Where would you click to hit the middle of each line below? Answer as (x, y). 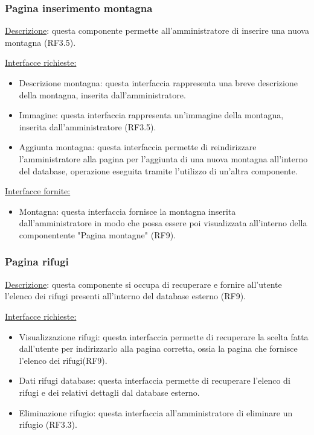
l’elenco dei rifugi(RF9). (63, 360)
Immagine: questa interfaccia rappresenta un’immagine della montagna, (151, 115)
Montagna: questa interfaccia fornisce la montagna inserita (127, 211)
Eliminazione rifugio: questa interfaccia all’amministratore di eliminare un (156, 412)
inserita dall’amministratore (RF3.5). (88, 126)
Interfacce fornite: (38, 191)
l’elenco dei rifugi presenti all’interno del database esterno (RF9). (126, 296)
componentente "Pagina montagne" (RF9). (97, 234)
